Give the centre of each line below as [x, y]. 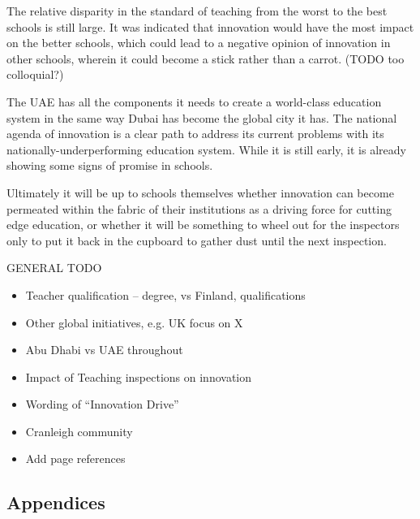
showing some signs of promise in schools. [110, 165]
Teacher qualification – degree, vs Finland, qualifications [165, 294]
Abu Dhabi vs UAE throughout [104, 350]
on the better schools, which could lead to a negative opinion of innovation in [199, 43]
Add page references [75, 458]
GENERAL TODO [54, 268]
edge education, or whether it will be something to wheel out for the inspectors [203, 225]
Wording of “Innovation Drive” [102, 404]
